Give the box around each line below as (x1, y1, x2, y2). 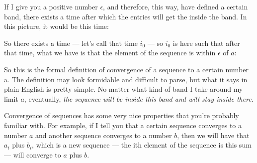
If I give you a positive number (4, 1, 98, 11)
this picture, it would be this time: (4, 21, 109, 31)
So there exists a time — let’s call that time (4, 37, 138, 48)
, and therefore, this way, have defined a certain (103, 1, 248, 11)
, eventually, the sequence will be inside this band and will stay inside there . (24, 93, 254, 104)
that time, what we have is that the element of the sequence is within (4, 47, 216, 58)
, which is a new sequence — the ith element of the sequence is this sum (32, 140, 252, 150)
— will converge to (4, 149, 61, 160)
